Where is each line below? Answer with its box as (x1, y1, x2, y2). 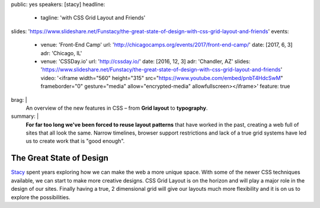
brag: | (11, 96, 27, 103)
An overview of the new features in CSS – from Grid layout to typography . (25, 104, 208, 111)
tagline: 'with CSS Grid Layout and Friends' (40, 14, 146, 21)
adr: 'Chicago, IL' (40, 49, 82, 56)
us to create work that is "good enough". (25, 137, 125, 145)
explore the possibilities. (11, 193, 71, 201)
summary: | (11, 113, 39, 120)
